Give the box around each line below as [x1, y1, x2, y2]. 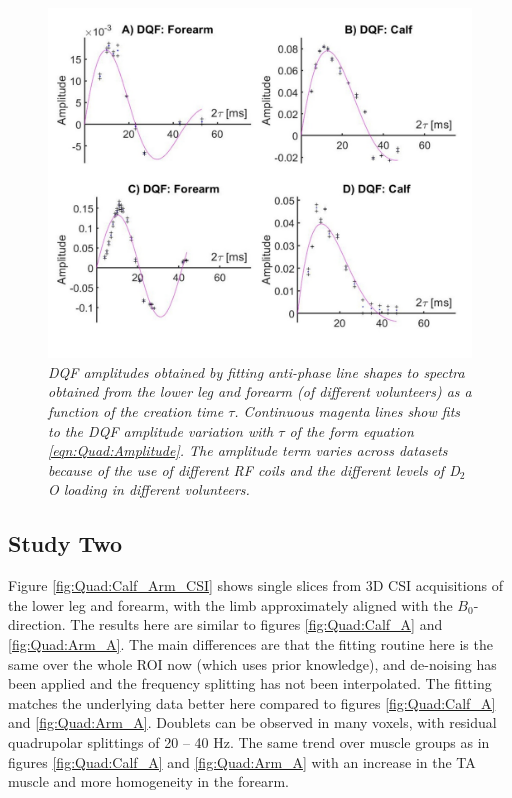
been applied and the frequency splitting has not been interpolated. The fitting [8, 673, 492, 694]
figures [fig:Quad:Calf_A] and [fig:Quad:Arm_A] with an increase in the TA [8, 751, 476, 772]
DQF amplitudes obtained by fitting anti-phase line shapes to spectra [48, 361, 465, 382]
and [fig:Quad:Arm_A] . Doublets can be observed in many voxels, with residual [8, 712, 497, 733]
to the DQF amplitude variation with [48, 420, 274, 441]
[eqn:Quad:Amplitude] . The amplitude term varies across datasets [48, 440, 448, 461]
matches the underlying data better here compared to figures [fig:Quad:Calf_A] [8, 692, 496, 713]
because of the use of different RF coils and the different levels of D [48, 459, 460, 480]
